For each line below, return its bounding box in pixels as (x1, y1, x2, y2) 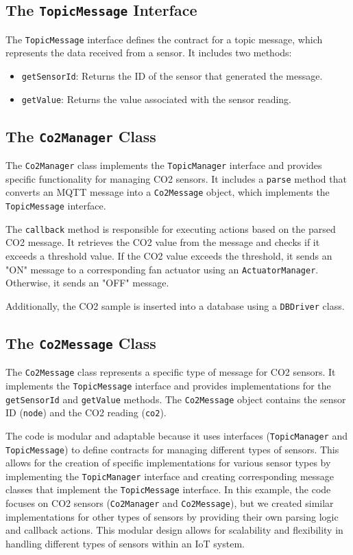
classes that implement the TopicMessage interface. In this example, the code (5, 482, 331, 497)
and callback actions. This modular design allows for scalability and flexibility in (5, 523, 343, 537)
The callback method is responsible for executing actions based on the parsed (5, 221, 336, 236)
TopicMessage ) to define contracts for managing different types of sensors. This (5, 442, 339, 456)
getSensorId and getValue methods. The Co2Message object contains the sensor (5, 392, 346, 406)
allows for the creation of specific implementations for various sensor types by (5, 455, 331, 470)
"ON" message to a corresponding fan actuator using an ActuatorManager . (5, 262, 319, 276)
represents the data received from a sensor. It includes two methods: (5, 45, 292, 60)
